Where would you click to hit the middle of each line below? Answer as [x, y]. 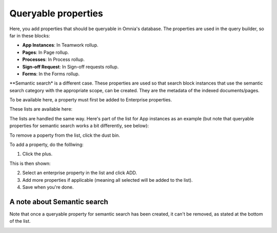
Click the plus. [37, 154]
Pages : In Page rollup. [46, 52]
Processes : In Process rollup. [53, 59]
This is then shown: [30, 163]
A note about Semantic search [59, 202]
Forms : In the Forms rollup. [51, 74]
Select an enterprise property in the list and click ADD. [80, 173]
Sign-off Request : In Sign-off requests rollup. [71, 67]
